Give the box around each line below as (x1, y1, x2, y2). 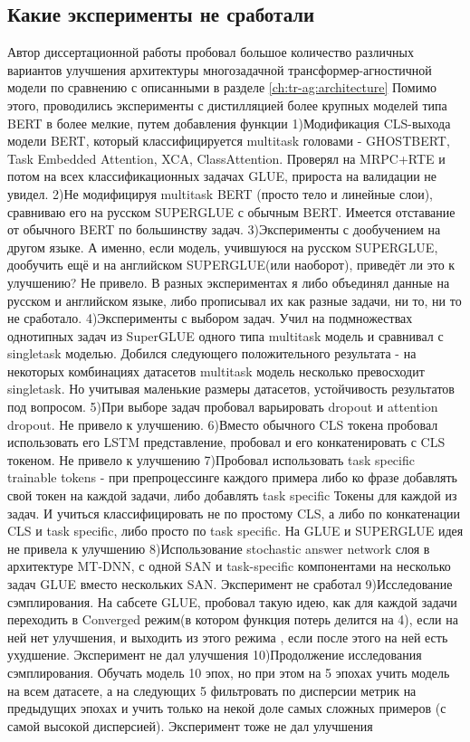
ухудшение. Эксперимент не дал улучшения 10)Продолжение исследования (7, 645, 422, 664)
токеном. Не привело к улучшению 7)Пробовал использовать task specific (7, 450, 415, 469)
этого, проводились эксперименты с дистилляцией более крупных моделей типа (7, 95, 447, 114)
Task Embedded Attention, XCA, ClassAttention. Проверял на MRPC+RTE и (7, 148, 446, 167)
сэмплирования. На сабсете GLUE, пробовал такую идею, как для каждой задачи (7, 592, 457, 611)
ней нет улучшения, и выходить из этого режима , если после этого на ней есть (7, 627, 448, 646)
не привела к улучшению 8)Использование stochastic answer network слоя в (7, 538, 430, 557)
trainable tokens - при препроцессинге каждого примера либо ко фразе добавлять (7, 468, 457, 487)
